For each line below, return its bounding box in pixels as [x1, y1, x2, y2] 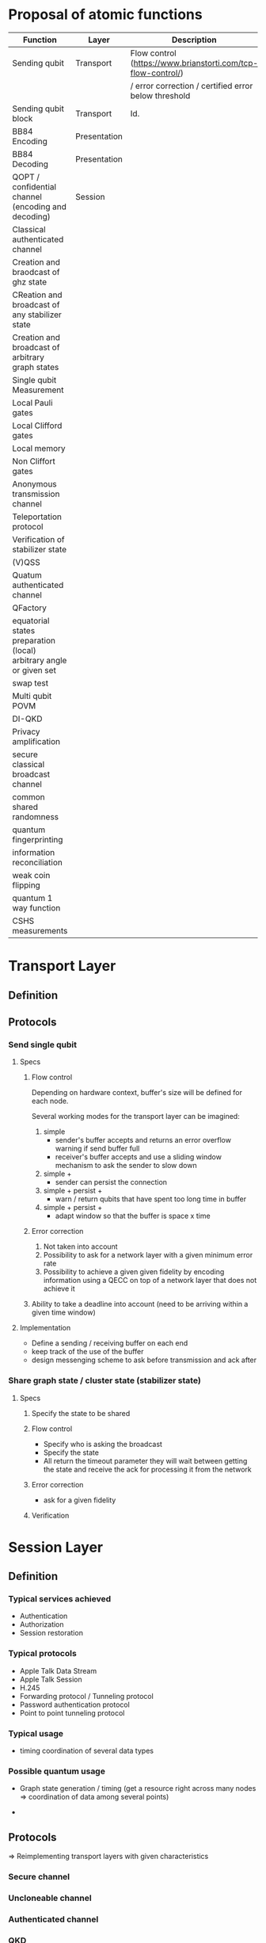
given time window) [31, 1307, 97, 1317]
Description [171, 34, 217, 45]
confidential [12, 181, 57, 192]
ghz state [12, 276, 47, 287]
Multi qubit [12, 690, 52, 701]
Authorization [19, 1620, 65, 1629]
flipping [12, 880, 41, 891]
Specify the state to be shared [31, 1408, 131, 1418]
